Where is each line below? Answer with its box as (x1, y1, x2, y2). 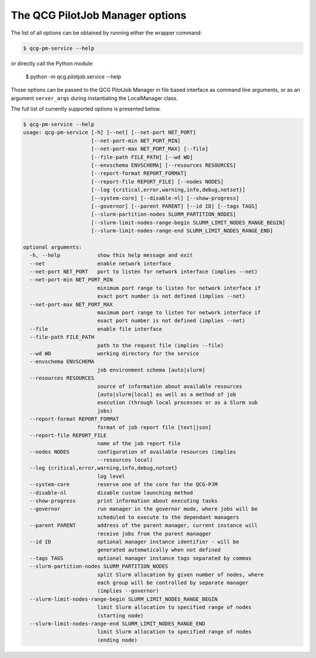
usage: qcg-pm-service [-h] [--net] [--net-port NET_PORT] (23, 129, 196, 136)
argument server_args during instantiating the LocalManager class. (11, 94, 178, 102)
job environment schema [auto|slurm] (97, 366, 205, 373)
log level (97, 473, 125, 480)
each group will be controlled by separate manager (97, 579, 249, 586)
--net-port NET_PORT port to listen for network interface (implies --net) (29, 268, 258, 275)
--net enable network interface (29, 260, 172, 267)
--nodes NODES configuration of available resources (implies (29, 448, 236, 455)
